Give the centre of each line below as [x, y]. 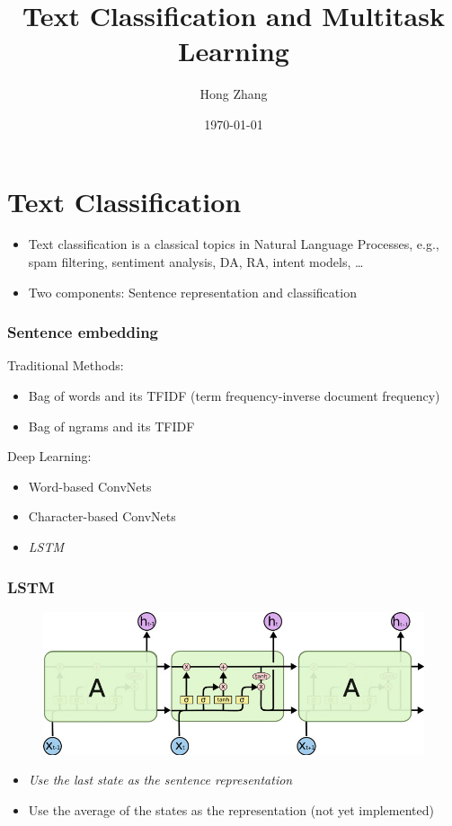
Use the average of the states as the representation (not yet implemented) [231, 810]
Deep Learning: [49, 456]
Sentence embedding [83, 332]
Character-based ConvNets [102, 516]
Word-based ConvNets [90, 486]
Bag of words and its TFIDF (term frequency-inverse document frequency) [234, 396]
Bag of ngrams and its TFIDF [111, 426]
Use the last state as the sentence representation [160, 780]
